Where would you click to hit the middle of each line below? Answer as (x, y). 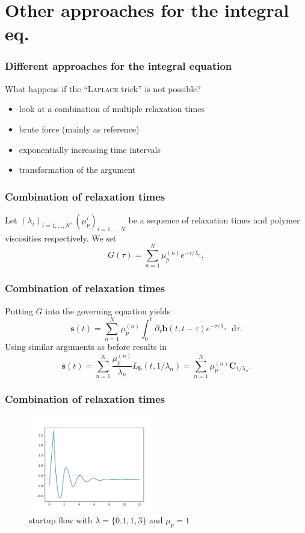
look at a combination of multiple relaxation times (112, 109)
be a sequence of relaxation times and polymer (214, 220)
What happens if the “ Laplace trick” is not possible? (103, 88)
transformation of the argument (77, 170)
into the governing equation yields (108, 310)
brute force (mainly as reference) (79, 129)
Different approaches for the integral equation (119, 66)
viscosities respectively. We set (61, 238)
